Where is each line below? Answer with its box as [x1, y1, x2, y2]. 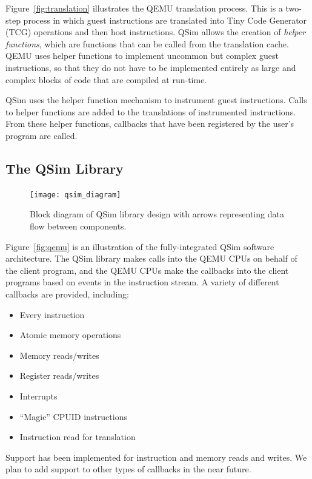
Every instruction [19, 308, 85, 321]
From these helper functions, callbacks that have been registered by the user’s [5, 117, 294, 130]
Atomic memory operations [19, 328, 121, 341]
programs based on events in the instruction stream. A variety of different [5, 276, 279, 288]
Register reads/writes [19, 369, 99, 382]
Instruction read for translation [19, 430, 136, 443]
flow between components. [30, 219, 127, 232]
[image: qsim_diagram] [30, 190, 121, 199]
